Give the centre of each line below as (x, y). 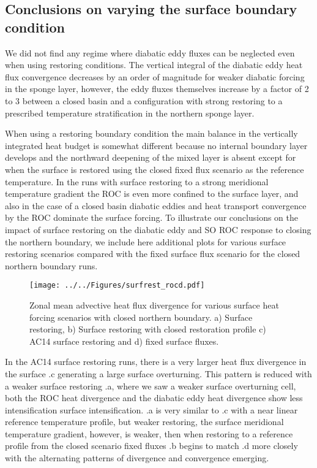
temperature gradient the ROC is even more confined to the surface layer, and (152, 194)
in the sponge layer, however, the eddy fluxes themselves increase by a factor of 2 (157, 89)
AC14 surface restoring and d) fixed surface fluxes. (124, 341)
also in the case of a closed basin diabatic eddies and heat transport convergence (156, 205)
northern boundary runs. (51, 265)
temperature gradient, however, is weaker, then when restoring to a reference (149, 433)
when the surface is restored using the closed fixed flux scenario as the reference (155, 169)
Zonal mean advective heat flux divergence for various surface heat (154, 305)
